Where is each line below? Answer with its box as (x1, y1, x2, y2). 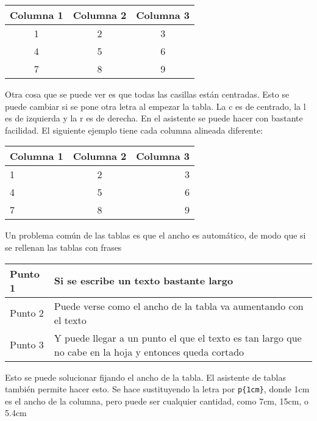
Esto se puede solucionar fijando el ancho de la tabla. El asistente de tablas (5, 370, 286, 383)
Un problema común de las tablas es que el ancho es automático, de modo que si (5, 229, 306, 242)
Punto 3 (10, 337, 44, 352)
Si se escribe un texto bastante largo (54, 273, 233, 288)
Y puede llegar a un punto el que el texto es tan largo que (54, 330, 302, 345)
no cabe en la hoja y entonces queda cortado (54, 344, 244, 359)
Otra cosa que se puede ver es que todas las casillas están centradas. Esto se (5, 88, 290, 100)
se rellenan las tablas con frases (5, 240, 122, 253)
